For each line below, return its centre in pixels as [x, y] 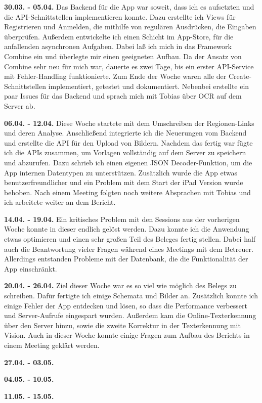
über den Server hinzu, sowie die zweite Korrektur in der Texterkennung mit [122, 325]
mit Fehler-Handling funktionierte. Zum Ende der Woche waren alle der [115, 76]
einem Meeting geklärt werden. [52, 345]
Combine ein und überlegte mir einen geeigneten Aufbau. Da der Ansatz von [123, 56]
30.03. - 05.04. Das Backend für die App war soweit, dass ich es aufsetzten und [129, 7]
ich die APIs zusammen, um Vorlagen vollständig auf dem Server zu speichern [125, 152]
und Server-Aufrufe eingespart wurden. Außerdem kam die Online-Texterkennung [130, 315]
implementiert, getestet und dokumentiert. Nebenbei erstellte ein [149, 86]
